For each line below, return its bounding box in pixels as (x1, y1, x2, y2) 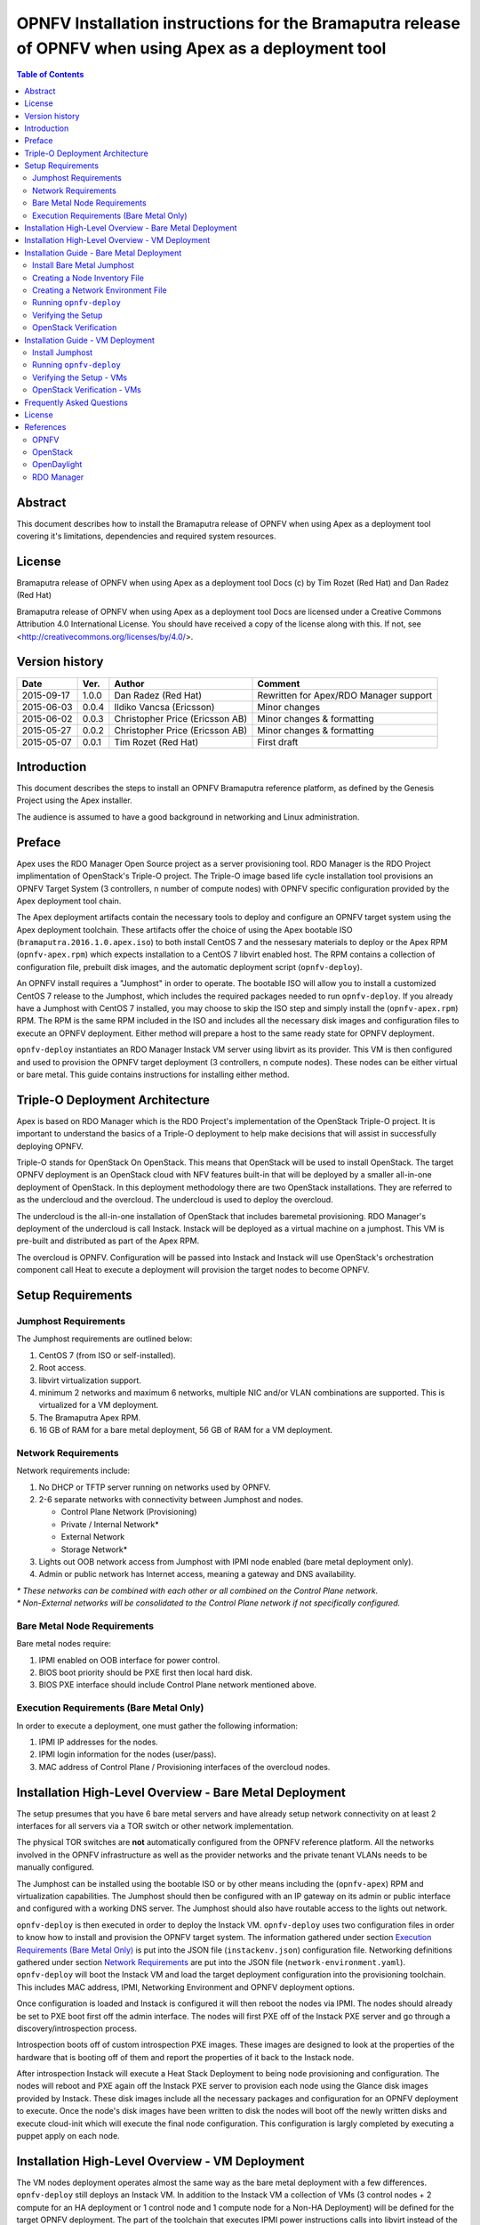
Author (114, 677, 145, 690)
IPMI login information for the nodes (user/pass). (38, 1749, 217, 1760)
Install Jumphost (32, 347, 93, 358)
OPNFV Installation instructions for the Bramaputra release (16, 13, 461, 33)
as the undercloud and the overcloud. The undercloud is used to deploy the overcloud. (16, 1194, 333, 1205)
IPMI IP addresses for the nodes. (38, 1736, 159, 1747)
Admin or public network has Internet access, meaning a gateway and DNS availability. (38, 1569, 356, 1580)
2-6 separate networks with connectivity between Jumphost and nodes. (38, 1493, 304, 1504)
